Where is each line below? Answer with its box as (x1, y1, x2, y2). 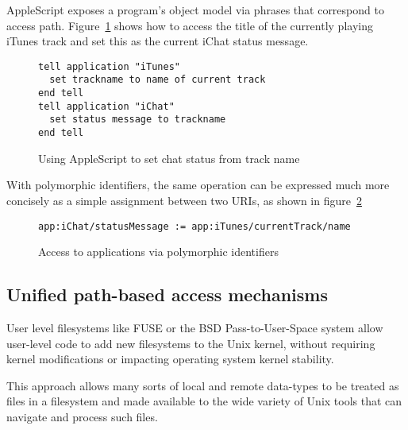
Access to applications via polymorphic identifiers (38, 243, 279, 260)
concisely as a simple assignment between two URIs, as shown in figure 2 (6, 192, 362, 208)
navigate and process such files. (6, 408, 158, 424)
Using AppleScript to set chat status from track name (38, 149, 300, 166)
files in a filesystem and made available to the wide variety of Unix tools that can (6, 393, 402, 409)
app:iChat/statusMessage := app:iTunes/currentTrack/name (38, 220, 351, 232)
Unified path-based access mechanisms (6, 282, 328, 307)
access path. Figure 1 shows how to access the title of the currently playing (6, 17, 373, 33)
